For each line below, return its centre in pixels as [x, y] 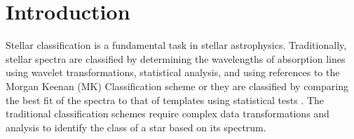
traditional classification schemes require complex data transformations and [168, 114]
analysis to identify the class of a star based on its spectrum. [136, 127]
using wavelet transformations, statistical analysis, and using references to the [173, 72]
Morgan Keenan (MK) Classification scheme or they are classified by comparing [177, 86]
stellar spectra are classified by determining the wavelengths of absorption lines [176, 58]
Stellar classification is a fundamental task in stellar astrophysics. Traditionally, [176, 45]
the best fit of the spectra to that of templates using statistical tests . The [165, 100]
